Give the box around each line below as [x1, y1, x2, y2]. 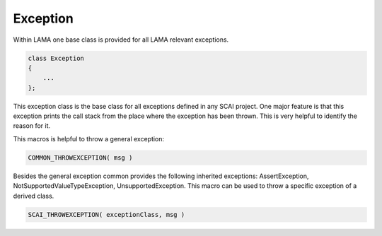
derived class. [13, 191, 54, 200]
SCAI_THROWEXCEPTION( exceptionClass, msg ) [28, 211, 185, 218]
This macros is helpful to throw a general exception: [13, 134, 165, 143]
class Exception [28, 54, 85, 62]
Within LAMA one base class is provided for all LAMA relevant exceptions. [13, 35, 229, 44]
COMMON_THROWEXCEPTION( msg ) [28, 153, 133, 162]
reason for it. [13, 122, 51, 130]
